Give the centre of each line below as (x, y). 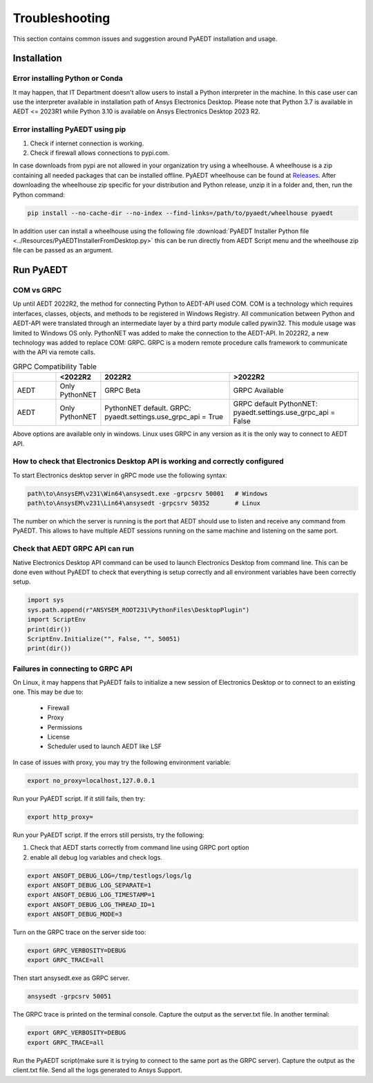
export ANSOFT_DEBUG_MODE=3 (75, 914)
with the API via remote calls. (54, 352)
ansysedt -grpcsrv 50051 (69, 997)
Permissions (65, 727)
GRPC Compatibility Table (55, 367)
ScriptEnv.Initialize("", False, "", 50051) (104, 639)
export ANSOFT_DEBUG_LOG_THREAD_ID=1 (91, 905)
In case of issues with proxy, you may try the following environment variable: (122, 762)
